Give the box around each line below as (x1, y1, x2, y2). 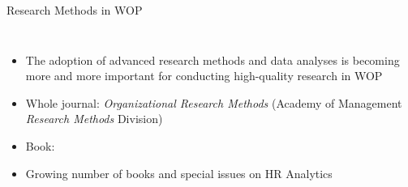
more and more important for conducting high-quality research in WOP (25, 67, 383, 84)
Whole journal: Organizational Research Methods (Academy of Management (25, 94, 402, 111)
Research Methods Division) (25, 110, 163, 127)
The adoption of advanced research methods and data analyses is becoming (25, 51, 400, 68)
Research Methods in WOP (6, 2, 143, 18)
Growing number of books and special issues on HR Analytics (25, 164, 333, 181)
